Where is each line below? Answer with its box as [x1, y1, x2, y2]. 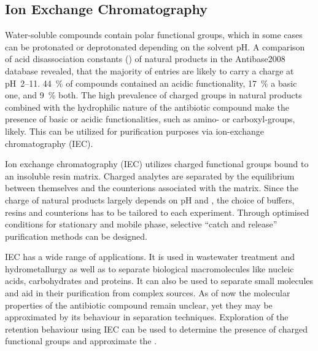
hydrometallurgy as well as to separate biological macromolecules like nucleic [5, 262, 294, 275]
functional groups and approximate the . [5, 334, 157, 347]
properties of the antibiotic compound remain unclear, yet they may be [5, 298, 273, 311]
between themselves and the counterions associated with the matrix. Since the [5, 181, 298, 194]
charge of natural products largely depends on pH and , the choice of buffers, [5, 193, 295, 206]
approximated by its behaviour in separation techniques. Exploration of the [5, 310, 289, 323]
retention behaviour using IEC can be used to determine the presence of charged [5, 322, 308, 335]
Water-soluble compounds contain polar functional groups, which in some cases [5, 28, 303, 41]
